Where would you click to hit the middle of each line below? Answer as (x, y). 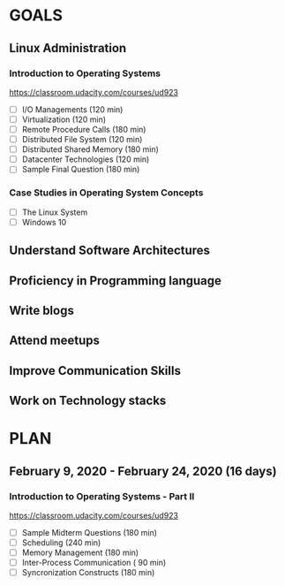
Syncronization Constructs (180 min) (88, 573)
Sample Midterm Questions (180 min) (89, 532)
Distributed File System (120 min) (82, 140)
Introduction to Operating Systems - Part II (102, 496)
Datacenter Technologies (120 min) (86, 159)
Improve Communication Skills (95, 371)
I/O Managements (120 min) (72, 109)
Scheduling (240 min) (61, 543)
